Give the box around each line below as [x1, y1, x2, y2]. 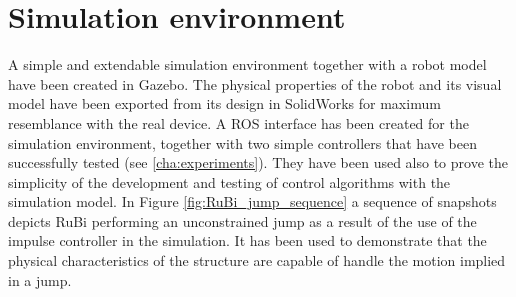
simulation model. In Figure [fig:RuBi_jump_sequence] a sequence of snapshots [8, 191, 497, 212]
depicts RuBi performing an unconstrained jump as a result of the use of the [8, 210, 477, 231]
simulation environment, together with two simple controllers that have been [8, 132, 477, 153]
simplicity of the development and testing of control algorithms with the [8, 171, 451, 192]
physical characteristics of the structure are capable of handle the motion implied [8, 250, 506, 271]
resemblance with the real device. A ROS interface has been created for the [8, 112, 469, 133]
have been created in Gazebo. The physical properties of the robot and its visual [8, 73, 502, 94]
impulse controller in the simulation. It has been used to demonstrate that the [8, 230, 487, 251]
